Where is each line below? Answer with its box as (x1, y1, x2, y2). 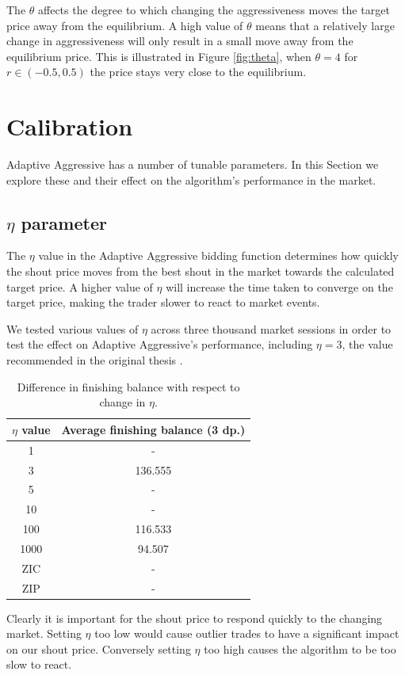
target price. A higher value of (6, 278, 153, 295)
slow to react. (6, 656, 72, 673)
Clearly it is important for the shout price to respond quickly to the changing (6, 609, 383, 626)
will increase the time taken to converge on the (166, 278, 393, 295)
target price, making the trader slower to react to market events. (6, 294, 320, 311)
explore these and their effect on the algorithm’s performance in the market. (6, 171, 376, 188)
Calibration (6, 110, 133, 143)
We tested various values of (6, 320, 139, 337)
